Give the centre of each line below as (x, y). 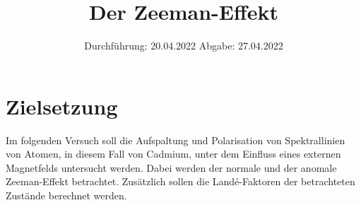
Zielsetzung (62, 106)
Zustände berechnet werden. (66, 195)
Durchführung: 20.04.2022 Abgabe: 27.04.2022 (184, 46)
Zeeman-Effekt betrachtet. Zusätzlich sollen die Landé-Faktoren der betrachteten (180, 181)
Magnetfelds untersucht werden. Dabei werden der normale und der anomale (171, 167)
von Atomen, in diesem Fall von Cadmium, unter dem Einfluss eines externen (173, 154)
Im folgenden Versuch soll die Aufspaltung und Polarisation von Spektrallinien (176, 140)
